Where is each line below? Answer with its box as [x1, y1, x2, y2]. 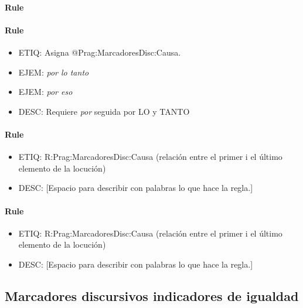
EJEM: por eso [18, 85, 73, 98]
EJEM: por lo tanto [18, 66, 89, 78]
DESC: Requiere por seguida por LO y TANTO [18, 105, 190, 117]
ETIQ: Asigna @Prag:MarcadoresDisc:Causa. [18, 46, 181, 58]
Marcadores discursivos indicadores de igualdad [5, 286, 299, 304]
